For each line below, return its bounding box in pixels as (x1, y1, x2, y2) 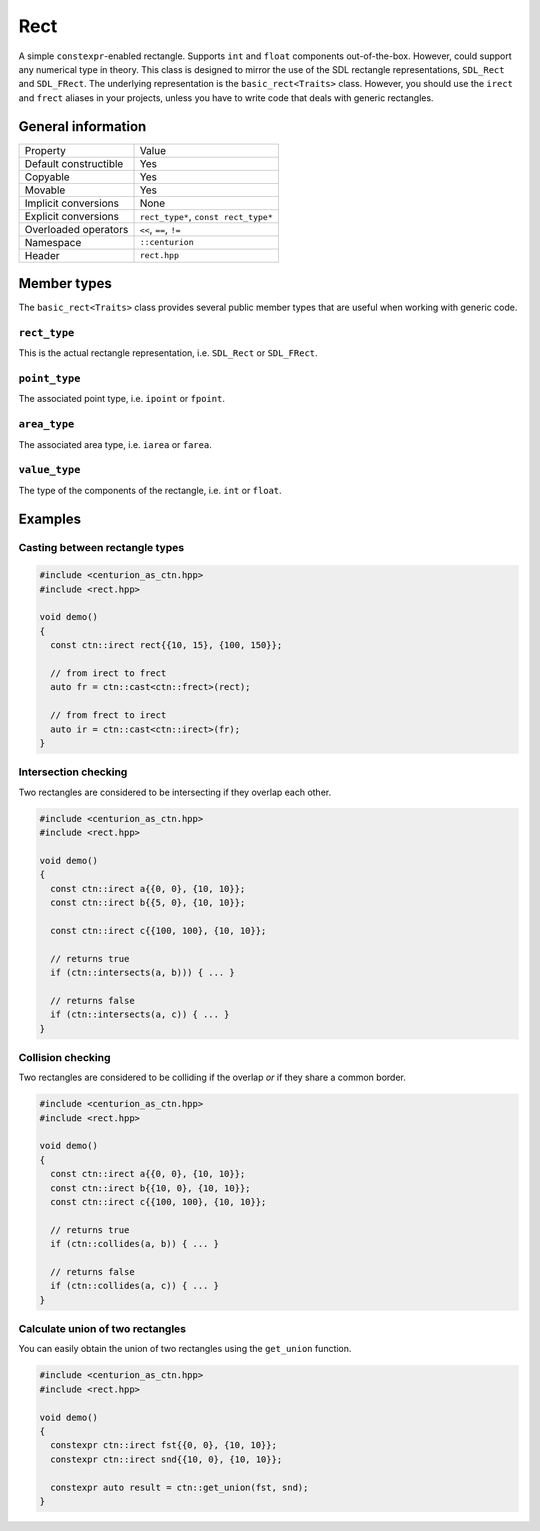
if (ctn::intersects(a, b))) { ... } (50, 966, 235, 978)
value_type (18, 463, 81, 477)
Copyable (24, 170, 70, 184)
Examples (18, 510, 82, 527)
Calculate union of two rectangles (18, 1322, 187, 1336)
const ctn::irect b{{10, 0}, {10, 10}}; (50, 1182, 251, 1194)
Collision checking (18, 1050, 111, 1064)
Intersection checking (18, 765, 128, 779)
